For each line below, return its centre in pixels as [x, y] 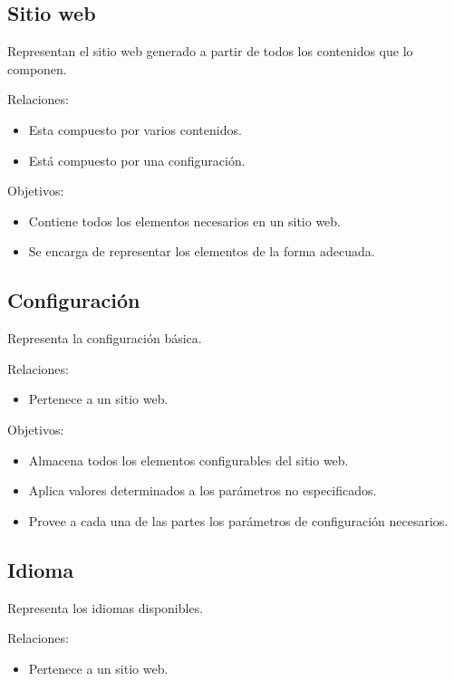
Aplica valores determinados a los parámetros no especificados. [203, 490]
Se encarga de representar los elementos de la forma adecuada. [202, 251]
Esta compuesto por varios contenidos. [135, 129]
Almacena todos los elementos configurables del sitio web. [188, 460]
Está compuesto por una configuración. [137, 160]
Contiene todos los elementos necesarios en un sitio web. [185, 221]
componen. [37, 68]
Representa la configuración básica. [105, 338]
